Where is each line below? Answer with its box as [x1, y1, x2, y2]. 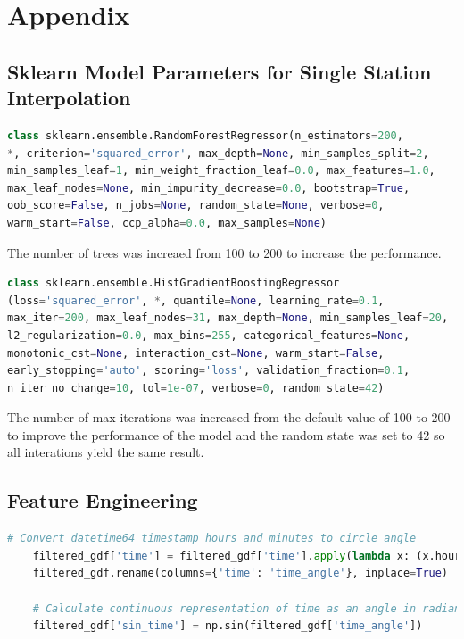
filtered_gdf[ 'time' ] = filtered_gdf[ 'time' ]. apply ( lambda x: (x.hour [32, 549, 461, 562]
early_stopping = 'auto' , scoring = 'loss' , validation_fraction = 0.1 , [7, 364, 410, 378]
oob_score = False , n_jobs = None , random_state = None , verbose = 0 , [7, 199, 385, 212]
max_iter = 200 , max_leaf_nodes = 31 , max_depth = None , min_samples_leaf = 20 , [7, 311, 449, 325]
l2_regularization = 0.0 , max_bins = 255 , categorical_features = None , [7, 328, 410, 342]
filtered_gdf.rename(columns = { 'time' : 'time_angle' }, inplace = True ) [32, 567, 449, 580]
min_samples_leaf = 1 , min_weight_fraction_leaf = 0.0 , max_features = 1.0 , [7, 164, 435, 178]
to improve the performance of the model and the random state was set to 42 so [7, 425, 445, 444]
